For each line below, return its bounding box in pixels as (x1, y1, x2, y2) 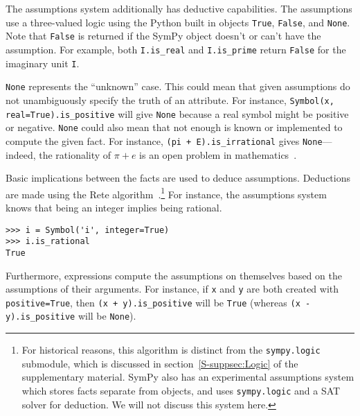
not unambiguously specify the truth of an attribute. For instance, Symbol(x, (6, 92, 334, 107)
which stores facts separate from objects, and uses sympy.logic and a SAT (21, 383, 341, 397)
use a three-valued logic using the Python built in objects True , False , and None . (6, 15, 350, 29)
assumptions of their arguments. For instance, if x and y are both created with (6, 281, 339, 296)
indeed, (6, 147, 36, 162)
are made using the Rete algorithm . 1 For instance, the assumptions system (6, 184, 327, 201)
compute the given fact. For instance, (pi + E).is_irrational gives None (6, 133, 323, 148)
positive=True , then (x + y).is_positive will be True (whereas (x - (6, 295, 311, 309)
